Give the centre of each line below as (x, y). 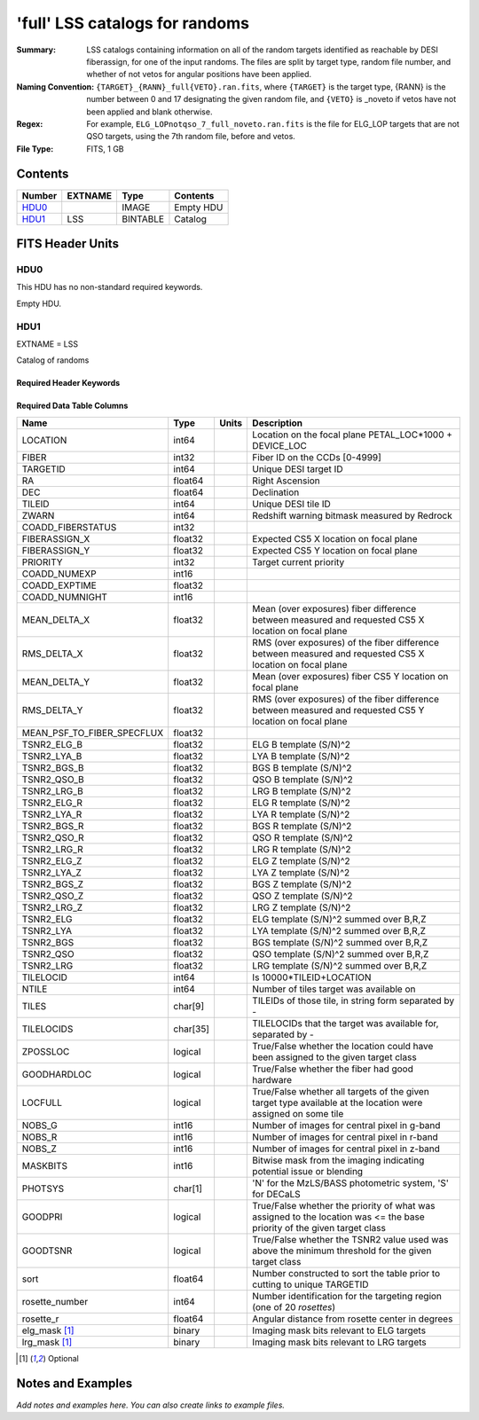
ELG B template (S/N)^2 (301, 744)
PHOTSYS (43, 1189)
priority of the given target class (319, 1228)
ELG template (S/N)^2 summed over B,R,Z (339, 919)
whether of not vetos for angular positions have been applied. (199, 75)
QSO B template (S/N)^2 (303, 779)
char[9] (188, 1006)
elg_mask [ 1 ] (48, 1330)
